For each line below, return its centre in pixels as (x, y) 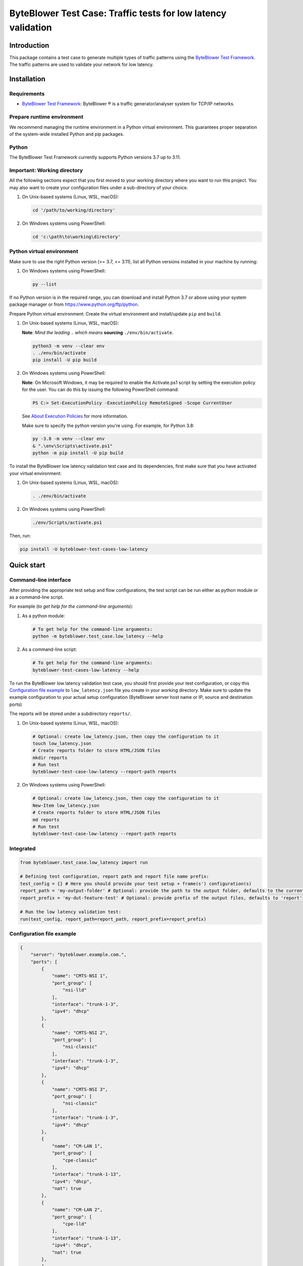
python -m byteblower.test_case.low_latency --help (98, 636)
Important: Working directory (46, 170)
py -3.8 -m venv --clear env (69, 439)
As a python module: (43, 616)
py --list (45, 284)
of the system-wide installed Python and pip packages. (67, 134)
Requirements (27, 94)
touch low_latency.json (62, 743)
